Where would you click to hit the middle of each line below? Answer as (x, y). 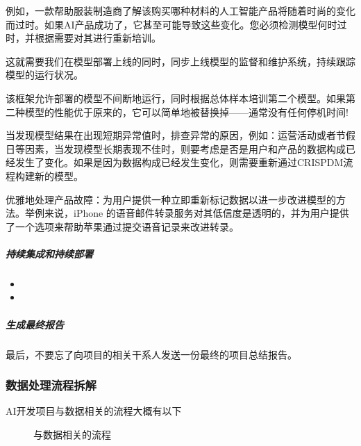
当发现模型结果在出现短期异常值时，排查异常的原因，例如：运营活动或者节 (176, 135)
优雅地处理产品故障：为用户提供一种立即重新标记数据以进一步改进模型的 (171, 199)
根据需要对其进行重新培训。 (98, 38)
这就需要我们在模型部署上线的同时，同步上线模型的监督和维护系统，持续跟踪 (180, 61)
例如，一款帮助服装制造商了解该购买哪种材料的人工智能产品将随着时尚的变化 (180, 10)
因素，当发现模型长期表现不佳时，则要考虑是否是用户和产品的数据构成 (185, 148)
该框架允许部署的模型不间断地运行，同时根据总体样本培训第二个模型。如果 (176, 98)
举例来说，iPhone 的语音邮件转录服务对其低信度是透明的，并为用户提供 (187, 213)
